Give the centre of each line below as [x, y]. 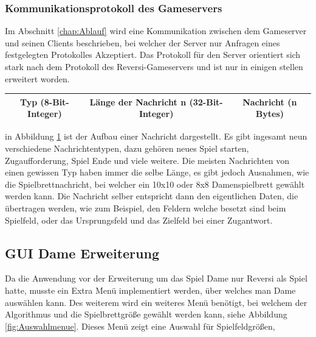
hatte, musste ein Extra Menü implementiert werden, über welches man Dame [150, 290]
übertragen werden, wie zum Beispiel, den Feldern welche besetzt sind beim [146, 208]
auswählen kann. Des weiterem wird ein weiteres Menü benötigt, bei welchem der [156, 302]
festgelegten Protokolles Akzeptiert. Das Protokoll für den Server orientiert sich [153, 55]
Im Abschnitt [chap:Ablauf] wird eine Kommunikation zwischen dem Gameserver [156, 31]
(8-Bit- [55, 101]
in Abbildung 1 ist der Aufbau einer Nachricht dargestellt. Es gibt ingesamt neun [156, 136]
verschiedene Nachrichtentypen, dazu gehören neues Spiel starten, [127, 148]
